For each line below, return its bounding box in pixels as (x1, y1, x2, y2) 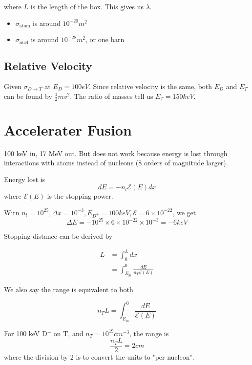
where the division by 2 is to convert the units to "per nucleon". (4, 352, 194, 362)
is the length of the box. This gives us (30, 1, 144, 11)
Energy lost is (4, 174, 45, 184)
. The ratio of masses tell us (70, 91, 153, 101)
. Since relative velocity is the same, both (88, 81, 212, 91)
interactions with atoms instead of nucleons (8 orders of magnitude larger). (4, 158, 228, 168)
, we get (172, 207, 196, 217)
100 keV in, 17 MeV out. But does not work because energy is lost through (4, 148, 228, 158)
